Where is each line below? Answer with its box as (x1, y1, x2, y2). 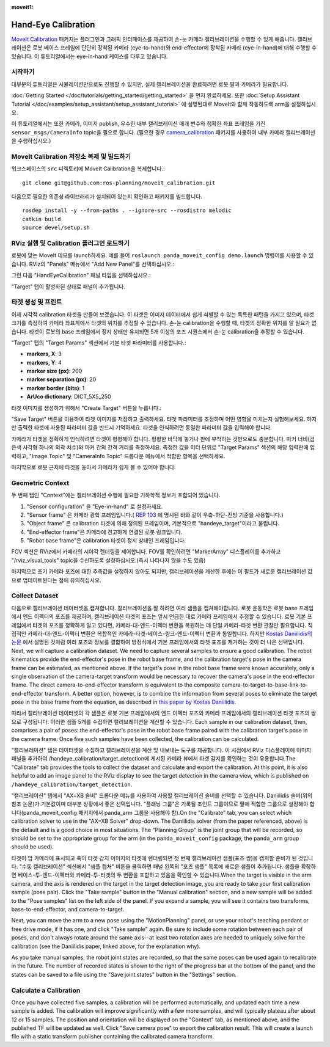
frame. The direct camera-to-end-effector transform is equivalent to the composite (11, 681, 221, 688)
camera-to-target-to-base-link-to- (221, 681, 309, 688)
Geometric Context (11, 478, 70, 487)
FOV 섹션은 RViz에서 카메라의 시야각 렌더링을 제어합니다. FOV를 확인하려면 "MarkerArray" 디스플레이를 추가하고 (11, 548, 281, 555)
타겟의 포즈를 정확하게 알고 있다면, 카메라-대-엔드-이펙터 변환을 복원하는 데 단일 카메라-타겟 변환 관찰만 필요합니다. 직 (32, 621, 313, 629)
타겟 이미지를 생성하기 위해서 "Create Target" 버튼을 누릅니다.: (11, 404, 162, 412)
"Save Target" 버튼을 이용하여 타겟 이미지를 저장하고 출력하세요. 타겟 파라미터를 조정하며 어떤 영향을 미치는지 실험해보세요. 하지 (11, 415, 317, 423)
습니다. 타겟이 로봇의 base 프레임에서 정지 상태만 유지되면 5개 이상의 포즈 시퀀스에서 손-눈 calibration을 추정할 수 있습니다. (11, 327, 305, 335)
